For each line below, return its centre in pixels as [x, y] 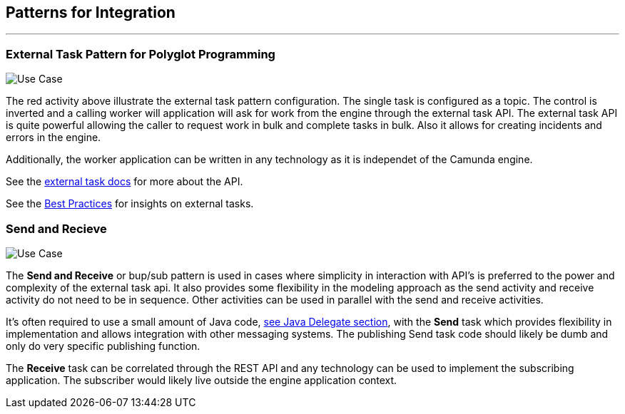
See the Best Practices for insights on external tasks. [130, 204]
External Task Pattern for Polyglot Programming [141, 54]
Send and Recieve [56, 228]
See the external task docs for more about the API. [125, 182]
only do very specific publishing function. [103, 346]
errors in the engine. [54, 138]
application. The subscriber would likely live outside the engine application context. [202, 380]
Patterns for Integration [91, 12]
